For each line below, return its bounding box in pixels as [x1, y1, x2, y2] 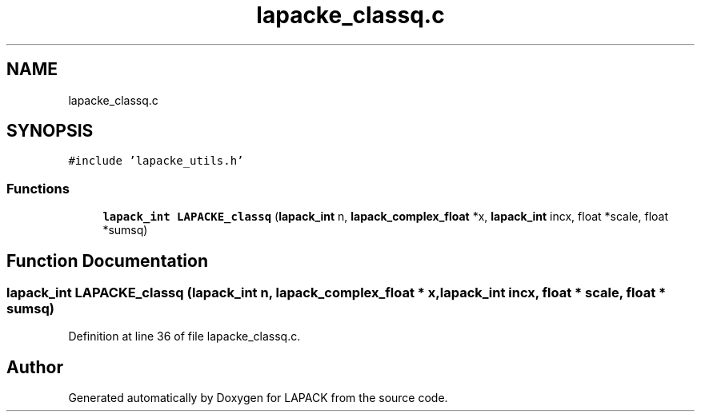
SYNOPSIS [6, 121, 94, 141]
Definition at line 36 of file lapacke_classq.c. [68, 329, 301, 344]
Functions [6, 180, 70, 197]
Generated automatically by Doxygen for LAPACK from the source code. [68, 391, 448, 405]
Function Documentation [6, 250, 208, 271]
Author [6, 356, 63, 377]
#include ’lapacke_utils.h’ [68, 154, 244, 168]
